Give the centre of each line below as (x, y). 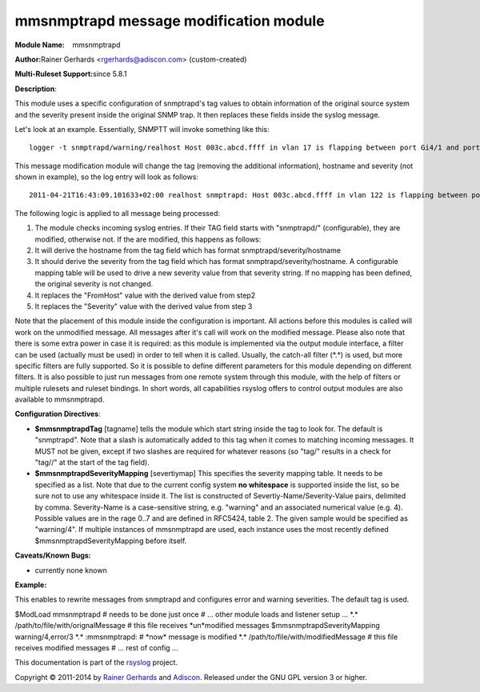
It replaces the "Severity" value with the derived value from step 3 (144, 306)
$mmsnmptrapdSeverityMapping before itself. (111, 541)
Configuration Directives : (58, 414)
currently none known (71, 570)
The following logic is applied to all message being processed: (117, 213)
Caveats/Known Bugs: (53, 555)
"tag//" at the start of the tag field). (92, 462)
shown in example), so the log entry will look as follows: (107, 177)
